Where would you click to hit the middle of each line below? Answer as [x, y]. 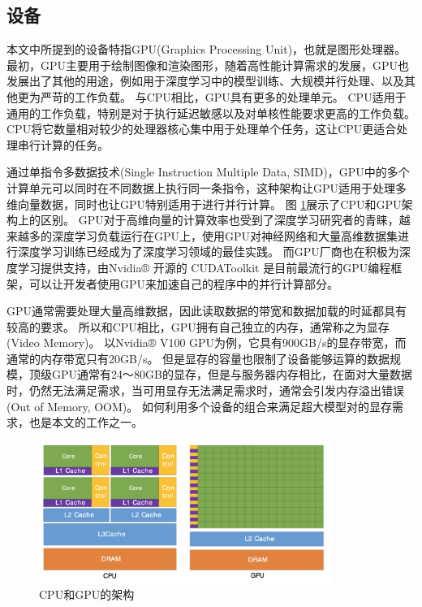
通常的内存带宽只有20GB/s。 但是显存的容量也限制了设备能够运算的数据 [198, 358]
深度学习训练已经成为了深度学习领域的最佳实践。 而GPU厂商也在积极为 [208, 251]
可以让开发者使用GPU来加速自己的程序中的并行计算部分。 [184, 283]
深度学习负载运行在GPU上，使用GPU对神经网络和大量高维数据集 [225, 235]
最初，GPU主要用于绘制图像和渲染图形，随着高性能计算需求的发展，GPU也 [208, 65]
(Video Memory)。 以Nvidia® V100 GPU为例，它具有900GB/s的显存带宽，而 [207, 343]
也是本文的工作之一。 [86, 422]
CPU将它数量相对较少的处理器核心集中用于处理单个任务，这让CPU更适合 [202, 129]
